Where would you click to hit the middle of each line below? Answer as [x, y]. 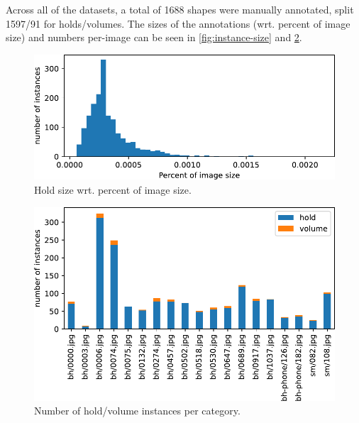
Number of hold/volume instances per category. [137, 411]
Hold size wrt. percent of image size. [113, 190]
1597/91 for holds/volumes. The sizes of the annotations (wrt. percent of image [178, 23]
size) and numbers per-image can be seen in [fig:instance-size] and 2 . [154, 37]
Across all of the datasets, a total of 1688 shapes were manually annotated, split [180, 9]
